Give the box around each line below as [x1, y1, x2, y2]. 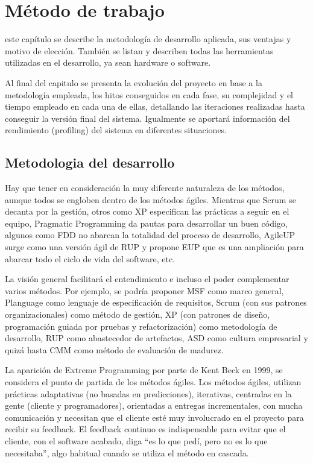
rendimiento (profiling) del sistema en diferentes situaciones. [5, 124, 227, 136]
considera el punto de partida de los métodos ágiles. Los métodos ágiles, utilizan [5, 375, 302, 388]
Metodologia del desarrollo [5, 153, 175, 172]
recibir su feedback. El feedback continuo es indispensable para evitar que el [5, 423, 286, 435]
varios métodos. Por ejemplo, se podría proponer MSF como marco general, [5, 284, 284, 297]
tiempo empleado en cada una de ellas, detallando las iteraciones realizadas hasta [5, 100, 305, 113]
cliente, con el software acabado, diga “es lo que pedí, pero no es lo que [5, 434, 268, 447]
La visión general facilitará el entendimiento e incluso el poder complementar [5, 272, 289, 285]
